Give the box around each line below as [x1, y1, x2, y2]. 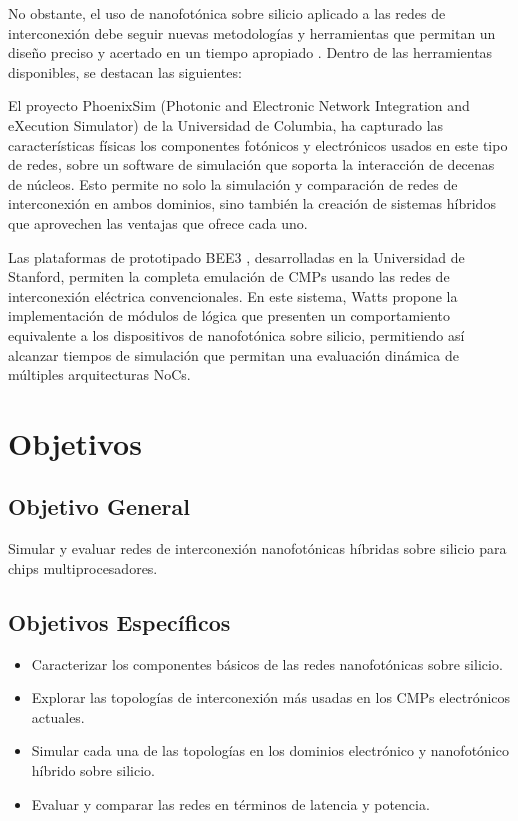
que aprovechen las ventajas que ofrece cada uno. [8, 212, 308, 233]
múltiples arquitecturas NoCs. [8, 364, 191, 385]
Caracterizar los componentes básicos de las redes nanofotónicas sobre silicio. [31, 653, 503, 674]
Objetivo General [8, 491, 190, 522]
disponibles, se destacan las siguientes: [8, 61, 242, 82]
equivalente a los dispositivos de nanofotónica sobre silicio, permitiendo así [8, 324, 465, 345]
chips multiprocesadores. [8, 557, 158, 578]
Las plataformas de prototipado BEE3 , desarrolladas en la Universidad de [8, 246, 465, 267]
